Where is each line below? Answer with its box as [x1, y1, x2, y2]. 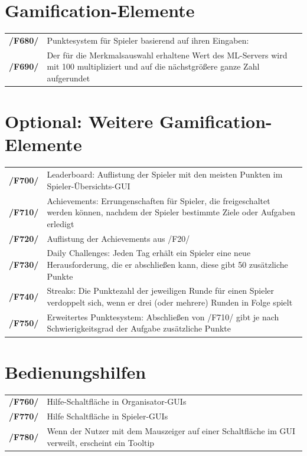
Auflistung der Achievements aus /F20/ [47, 232, 190, 244]
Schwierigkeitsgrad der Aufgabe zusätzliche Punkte [47, 322, 231, 334]
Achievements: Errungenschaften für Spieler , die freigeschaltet [47, 194, 270, 206]
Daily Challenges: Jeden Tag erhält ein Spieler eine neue [47, 247, 251, 259]
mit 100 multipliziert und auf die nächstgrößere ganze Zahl [47, 60, 260, 73]
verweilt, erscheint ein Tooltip [47, 436, 155, 448]
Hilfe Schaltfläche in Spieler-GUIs [47, 410, 168, 422]
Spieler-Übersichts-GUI [47, 179, 130, 192]
